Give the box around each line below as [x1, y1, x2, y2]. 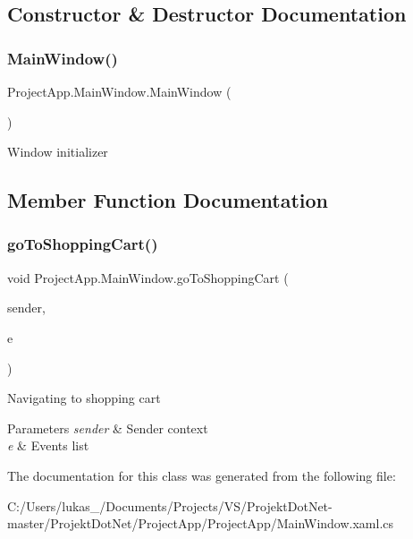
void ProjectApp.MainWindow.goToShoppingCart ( [7, 268, 289, 287]
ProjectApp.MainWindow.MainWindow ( [7, 82, 232, 100]
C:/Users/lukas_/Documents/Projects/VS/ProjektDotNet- [7, 496, 333, 515]
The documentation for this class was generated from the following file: [7, 466, 396, 484]
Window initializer [7, 142, 108, 161]
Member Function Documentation [7, 186, 329, 214]
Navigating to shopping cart [7, 389, 161, 407]
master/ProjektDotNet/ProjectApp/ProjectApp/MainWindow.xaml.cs [7, 514, 394, 533]
